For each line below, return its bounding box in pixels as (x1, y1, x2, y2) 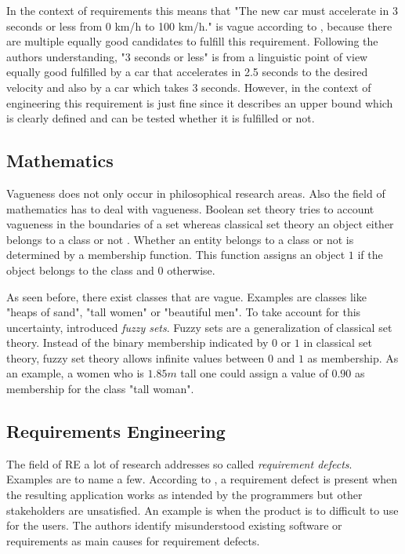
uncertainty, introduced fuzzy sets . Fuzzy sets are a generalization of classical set (6, 319, 392, 335)
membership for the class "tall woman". (6, 381, 194, 397)
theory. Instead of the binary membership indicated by (6, 334, 269, 351)
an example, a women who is (6, 365, 144, 381)
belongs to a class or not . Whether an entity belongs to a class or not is (6, 231, 354, 247)
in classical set (303, 334, 372, 351)
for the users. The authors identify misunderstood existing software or (6, 517, 342, 534)
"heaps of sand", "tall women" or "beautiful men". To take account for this (6, 304, 361, 320)
